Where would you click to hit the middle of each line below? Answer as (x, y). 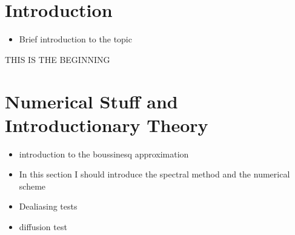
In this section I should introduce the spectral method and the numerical (154, 174)
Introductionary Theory (107, 124)
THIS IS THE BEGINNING (58, 59)
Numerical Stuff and (91, 101)
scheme (32, 186)
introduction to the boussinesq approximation (104, 154)
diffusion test (43, 227)
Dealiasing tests (48, 206)
